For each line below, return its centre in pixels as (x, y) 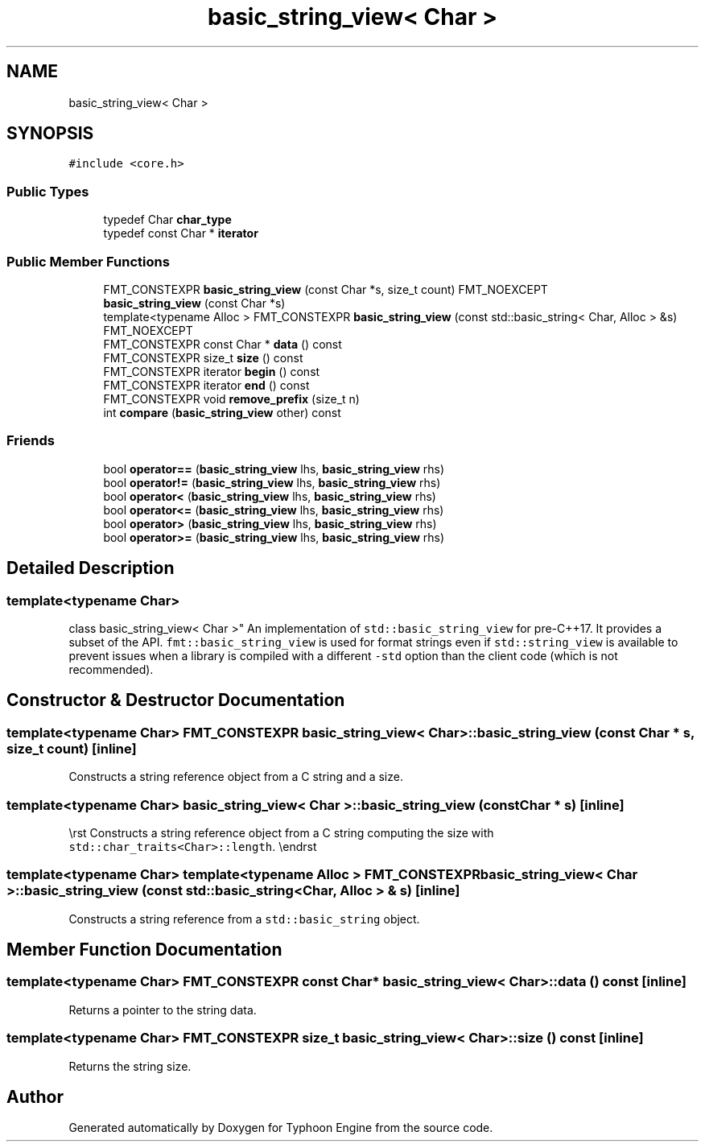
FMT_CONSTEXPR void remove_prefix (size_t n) (231, 398)
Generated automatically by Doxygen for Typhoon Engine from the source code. (281, 1128)
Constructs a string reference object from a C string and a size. (236, 777)
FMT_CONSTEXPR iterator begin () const (212, 371)
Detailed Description (91, 568)
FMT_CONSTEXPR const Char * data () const (223, 344)
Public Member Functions (88, 261)
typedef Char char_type (167, 220)
